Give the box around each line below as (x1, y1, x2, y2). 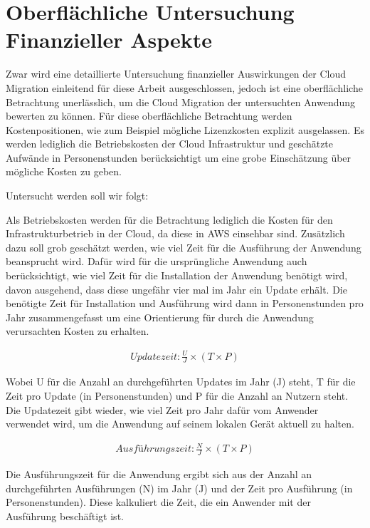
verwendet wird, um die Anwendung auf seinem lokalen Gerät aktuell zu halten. (6, 416, 354, 431)
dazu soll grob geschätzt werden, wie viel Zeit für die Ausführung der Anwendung (6, 239, 361, 254)
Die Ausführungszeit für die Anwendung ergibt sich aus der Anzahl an (6, 467, 312, 482)
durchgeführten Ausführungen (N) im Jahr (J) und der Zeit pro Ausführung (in (6, 480, 353, 495)
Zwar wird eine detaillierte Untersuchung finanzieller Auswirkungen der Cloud (6, 66, 347, 81)
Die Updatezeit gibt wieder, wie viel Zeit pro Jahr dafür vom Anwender (6, 402, 319, 417)
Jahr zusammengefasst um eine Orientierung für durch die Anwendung (6, 309, 314, 324)
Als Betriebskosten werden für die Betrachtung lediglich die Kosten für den (6, 212, 333, 227)
